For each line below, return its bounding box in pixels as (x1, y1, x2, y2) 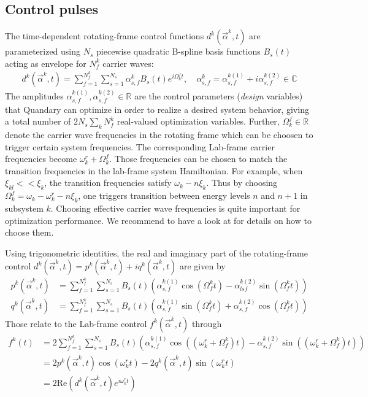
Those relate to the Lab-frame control (5, 317, 147, 330)
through (191, 317, 222, 330)
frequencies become (5, 152, 77, 165)
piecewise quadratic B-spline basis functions (96, 45, 261, 58)
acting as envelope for (5, 56, 86, 69)
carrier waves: (102, 56, 154, 69)
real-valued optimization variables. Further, (117, 115, 280, 128)
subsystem (5, 202, 44, 215)
